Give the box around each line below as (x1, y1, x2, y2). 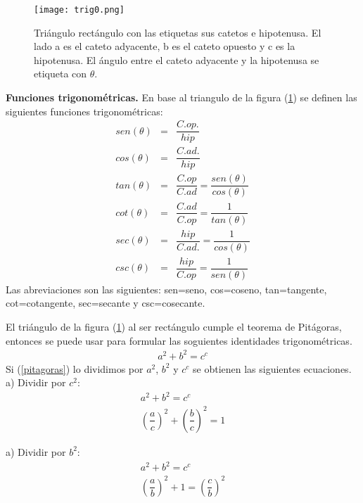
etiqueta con (34, 66, 87, 81)
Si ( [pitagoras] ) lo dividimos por (6, 361, 144, 376)
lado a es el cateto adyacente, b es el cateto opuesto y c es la (34, 39, 295, 53)
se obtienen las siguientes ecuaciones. (193, 361, 352, 376)
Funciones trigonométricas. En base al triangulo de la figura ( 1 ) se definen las (6, 90, 357, 105)
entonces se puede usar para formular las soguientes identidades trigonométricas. (6, 333, 352, 348)
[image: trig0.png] (34, 5, 125, 15)
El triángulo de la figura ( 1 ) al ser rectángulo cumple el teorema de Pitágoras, (6, 319, 342, 333)
